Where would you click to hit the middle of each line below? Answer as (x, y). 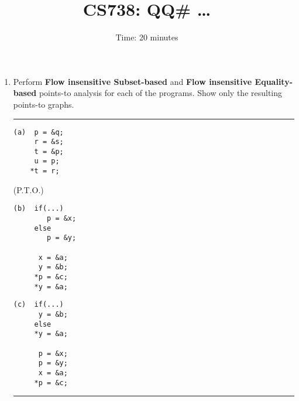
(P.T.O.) (28, 189)
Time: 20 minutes (147, 37)
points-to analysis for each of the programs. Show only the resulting (161, 93)
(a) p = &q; (38, 132)
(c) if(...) (38, 305)
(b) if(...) (38, 209)
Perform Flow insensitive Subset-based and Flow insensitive (133, 81)
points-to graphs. (44, 104)
